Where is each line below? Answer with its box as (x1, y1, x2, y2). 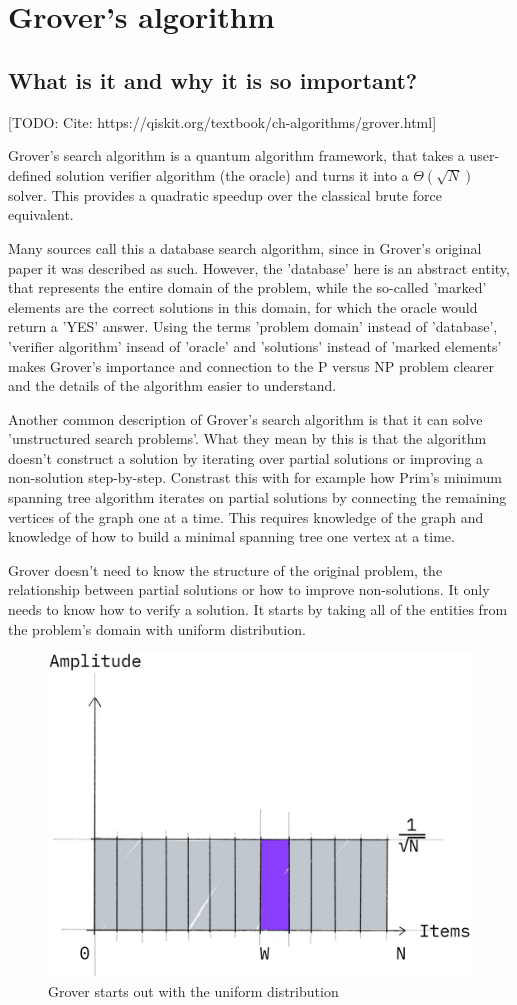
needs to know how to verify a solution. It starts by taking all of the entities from (8, 599, 508, 620)
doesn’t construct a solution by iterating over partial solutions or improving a (8, 447, 484, 468)
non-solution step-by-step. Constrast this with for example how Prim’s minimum (8, 467, 502, 488)
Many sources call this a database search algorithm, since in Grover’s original (8, 237, 482, 258)
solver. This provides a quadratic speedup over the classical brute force (8, 184, 442, 205)
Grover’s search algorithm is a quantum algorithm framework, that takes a (8, 145, 465, 166)
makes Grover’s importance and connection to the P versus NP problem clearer (8, 355, 494, 376)
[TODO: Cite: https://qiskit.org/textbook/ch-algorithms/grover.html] (8, 111, 437, 132)
